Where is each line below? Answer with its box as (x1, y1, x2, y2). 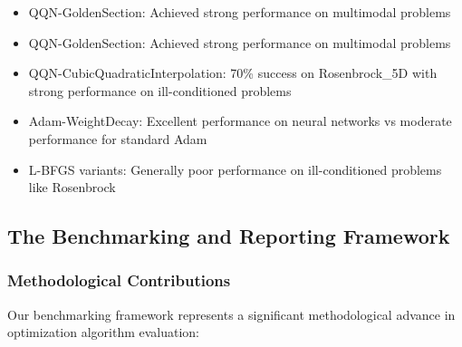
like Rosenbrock (28, 178, 116, 197)
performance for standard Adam (28, 129, 207, 148)
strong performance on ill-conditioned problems (28, 81, 292, 100)
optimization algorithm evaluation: (7, 323, 200, 342)
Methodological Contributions (7, 269, 231, 292)
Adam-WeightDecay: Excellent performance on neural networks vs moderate (28, 111, 452, 130)
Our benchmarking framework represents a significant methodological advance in (7, 304, 456, 323)
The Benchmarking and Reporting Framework (7, 222, 450, 250)
